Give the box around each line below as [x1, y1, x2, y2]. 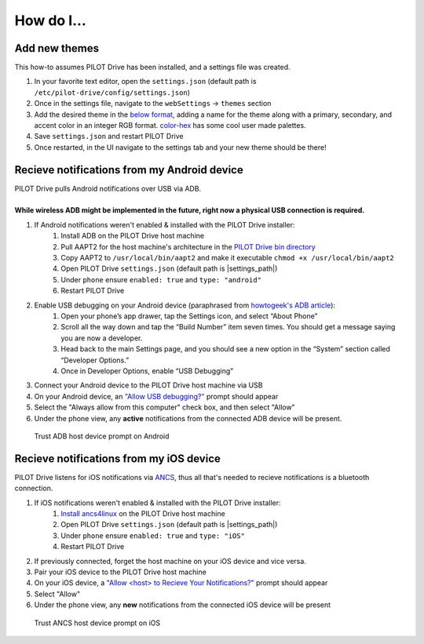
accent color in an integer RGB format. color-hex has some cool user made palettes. [34, 121, 306, 130]
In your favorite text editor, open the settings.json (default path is [34, 77, 257, 86]
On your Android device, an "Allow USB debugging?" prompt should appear [34, 391, 279, 401]
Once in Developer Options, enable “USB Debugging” [60, 366, 234, 376]
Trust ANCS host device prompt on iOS [34, 618, 161, 628]
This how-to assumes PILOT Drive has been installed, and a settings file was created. [14, 63, 291, 72]
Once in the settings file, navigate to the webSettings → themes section [34, 99, 272, 108]
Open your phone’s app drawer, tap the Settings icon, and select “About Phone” [60, 311, 318, 321]
